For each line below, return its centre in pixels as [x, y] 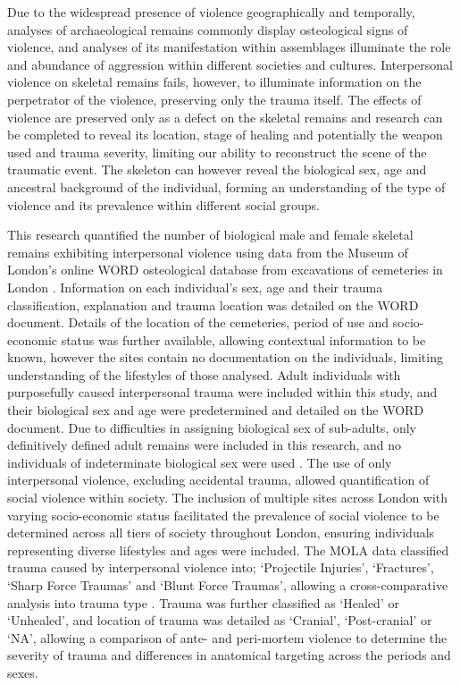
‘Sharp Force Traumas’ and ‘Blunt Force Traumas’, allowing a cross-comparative [228, 585]
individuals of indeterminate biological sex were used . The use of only [200, 462]
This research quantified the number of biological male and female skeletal [210, 235]
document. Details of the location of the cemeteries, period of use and [198, 322]
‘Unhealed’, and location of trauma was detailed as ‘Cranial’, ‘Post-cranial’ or [220, 620]
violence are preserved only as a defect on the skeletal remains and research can [225, 117]
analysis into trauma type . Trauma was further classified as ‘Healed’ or [203, 602]
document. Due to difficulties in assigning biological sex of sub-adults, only [212, 427]
